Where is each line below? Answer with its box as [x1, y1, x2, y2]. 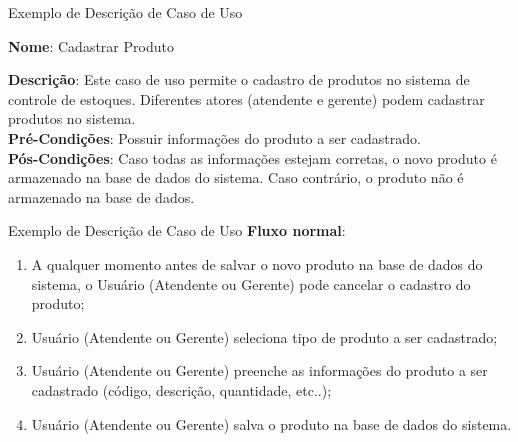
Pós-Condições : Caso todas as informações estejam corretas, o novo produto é [8, 147, 497, 168]
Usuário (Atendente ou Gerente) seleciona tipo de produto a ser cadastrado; [31, 326, 498, 347]
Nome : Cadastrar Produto [8, 35, 174, 56]
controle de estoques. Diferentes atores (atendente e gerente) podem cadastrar [8, 88, 485, 109]
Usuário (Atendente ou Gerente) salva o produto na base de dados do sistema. [31, 413, 512, 434]
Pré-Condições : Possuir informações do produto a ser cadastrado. [8, 127, 421, 148]
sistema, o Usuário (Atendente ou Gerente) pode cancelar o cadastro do [31, 273, 471, 294]
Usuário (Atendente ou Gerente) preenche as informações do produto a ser [31, 360, 488, 381]
